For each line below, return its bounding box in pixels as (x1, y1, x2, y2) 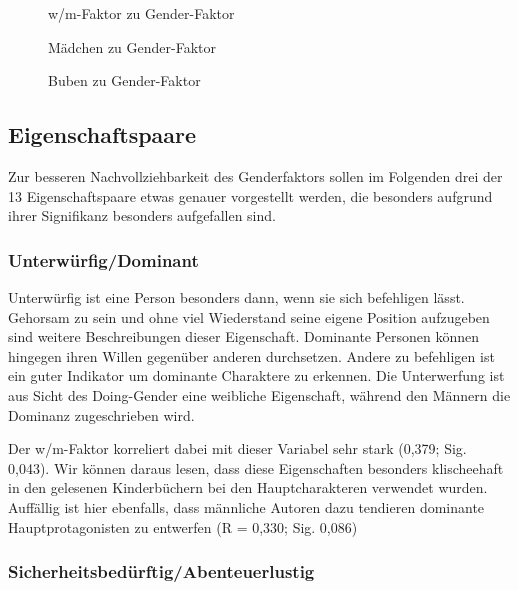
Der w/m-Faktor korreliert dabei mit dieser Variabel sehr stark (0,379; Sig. (8, 438, 467, 459)
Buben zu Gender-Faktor (48, 70, 201, 91)
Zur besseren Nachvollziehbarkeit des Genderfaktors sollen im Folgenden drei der (8, 165, 503, 186)
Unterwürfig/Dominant (8, 247, 199, 272)
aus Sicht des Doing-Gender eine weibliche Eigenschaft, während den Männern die (8, 384, 511, 405)
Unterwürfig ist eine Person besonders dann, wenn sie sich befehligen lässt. (8, 286, 465, 307)
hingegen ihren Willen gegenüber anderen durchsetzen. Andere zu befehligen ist (8, 345, 495, 366)
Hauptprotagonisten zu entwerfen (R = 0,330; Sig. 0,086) (8, 516, 358, 537)
